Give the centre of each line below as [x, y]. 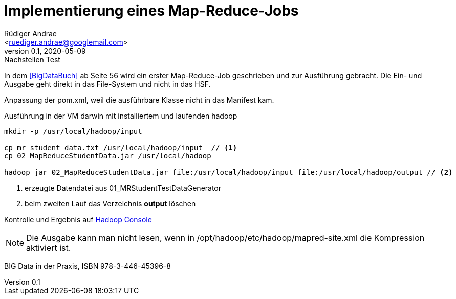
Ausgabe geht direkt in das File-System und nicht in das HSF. [107, 84]
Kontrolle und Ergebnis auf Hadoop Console [78, 219]
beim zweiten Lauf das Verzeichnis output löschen [110, 203]
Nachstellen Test [32, 59]
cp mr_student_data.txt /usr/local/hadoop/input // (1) [121, 147]
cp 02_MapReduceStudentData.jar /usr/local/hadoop [108, 156]
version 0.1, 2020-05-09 [45, 51]
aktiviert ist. [49, 248]
